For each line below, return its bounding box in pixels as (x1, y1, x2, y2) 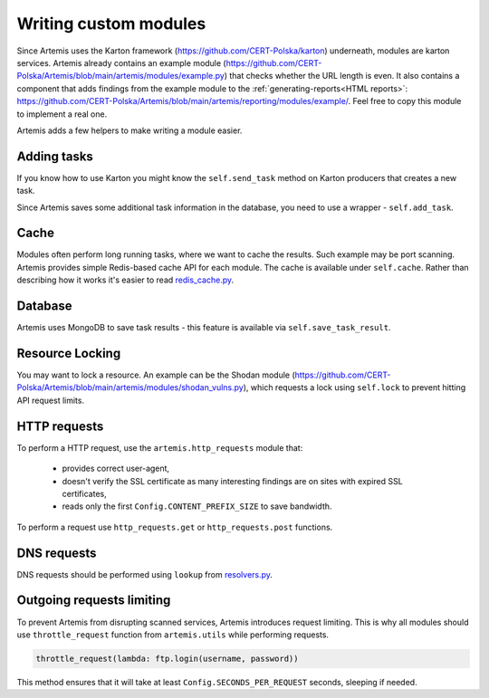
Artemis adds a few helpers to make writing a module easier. (16, 125, 243, 136)
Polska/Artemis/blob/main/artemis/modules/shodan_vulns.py (16, 382, 244, 393)
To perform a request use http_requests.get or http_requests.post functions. (16, 521, 333, 532)
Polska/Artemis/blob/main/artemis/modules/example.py (16, 71, 225, 81)
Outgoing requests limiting (16, 593, 171, 608)
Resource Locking (16, 345, 121, 361)
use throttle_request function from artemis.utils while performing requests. (16, 629, 330, 640)
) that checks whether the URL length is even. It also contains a (224, 71, 460, 81)
